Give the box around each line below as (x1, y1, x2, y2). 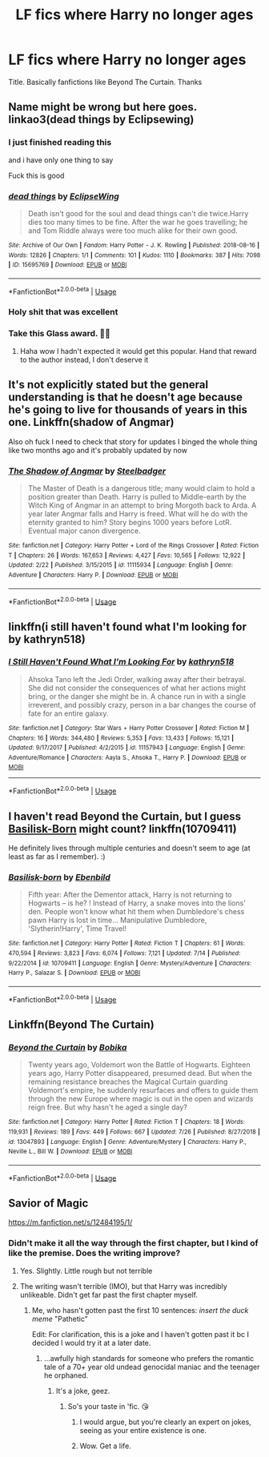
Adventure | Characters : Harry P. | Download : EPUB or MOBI (8, 571, 179, 579)
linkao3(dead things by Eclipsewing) (8, 113, 195, 126)
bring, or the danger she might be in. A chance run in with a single (27, 691, 247, 701)
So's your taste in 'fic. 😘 (67, 1401, 150, 1411)
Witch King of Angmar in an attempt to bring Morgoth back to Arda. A (27, 500, 257, 510)
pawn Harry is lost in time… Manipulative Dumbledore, (27, 915, 207, 925)
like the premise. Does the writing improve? (8, 1247, 181, 1258)
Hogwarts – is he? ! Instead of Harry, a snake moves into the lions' (27, 898, 247, 908)
